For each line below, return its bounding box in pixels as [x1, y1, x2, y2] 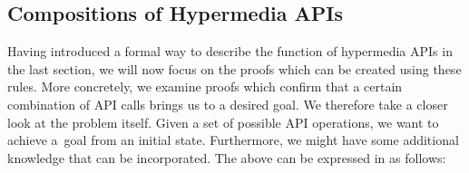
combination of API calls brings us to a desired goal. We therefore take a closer [7, 94, 448, 113]
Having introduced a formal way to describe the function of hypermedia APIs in [7, 42, 453, 61]
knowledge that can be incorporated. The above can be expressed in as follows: [7, 148, 446, 167]
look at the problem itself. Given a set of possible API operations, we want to [7, 112, 439, 131]
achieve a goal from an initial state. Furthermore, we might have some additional [7, 130, 459, 149]
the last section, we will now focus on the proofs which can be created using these [7, 59, 462, 78]
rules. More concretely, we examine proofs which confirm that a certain [7, 77, 403, 96]
